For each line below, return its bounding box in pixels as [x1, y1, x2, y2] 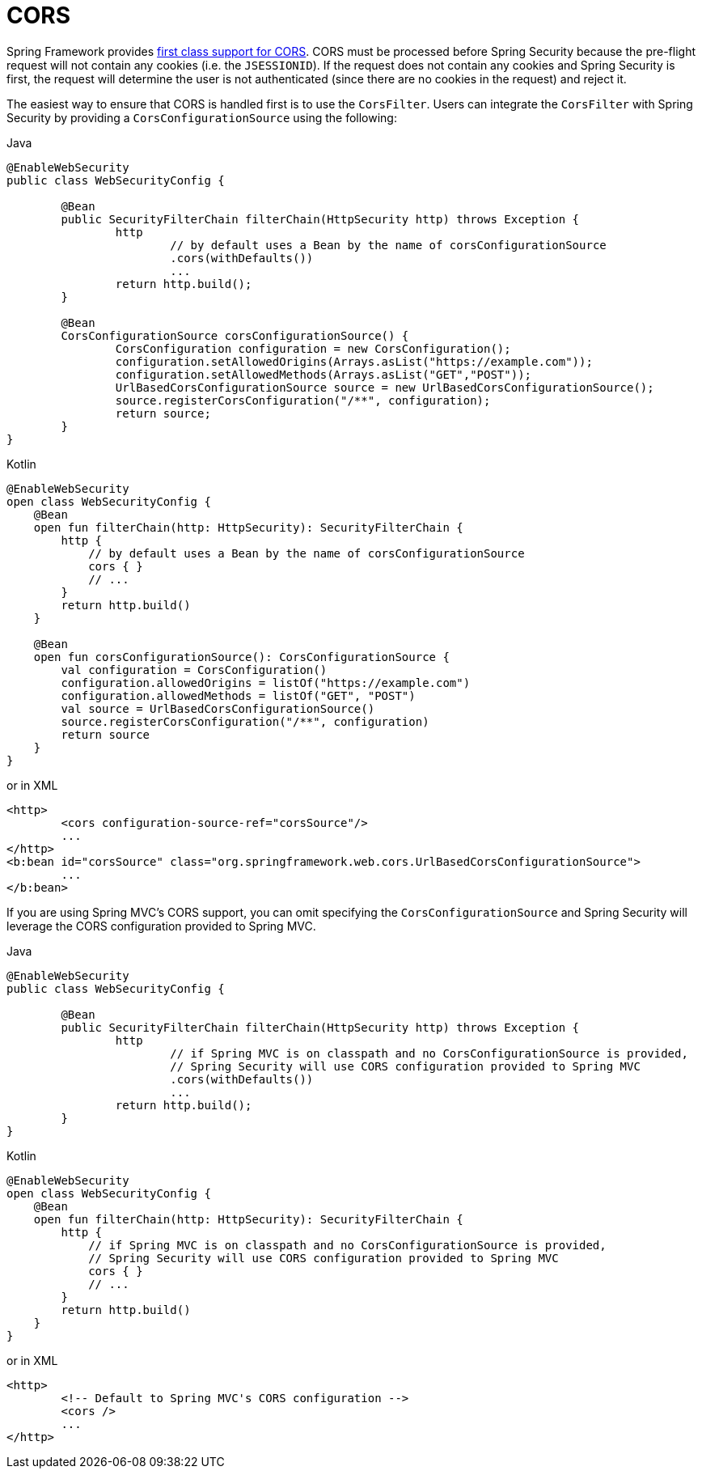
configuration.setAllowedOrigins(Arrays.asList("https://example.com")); [115, 354, 593, 368]
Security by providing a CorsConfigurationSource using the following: [6, 110, 397, 125]
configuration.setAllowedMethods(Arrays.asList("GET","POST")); [115, 367, 532, 381]
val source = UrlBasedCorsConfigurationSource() [61, 701, 375, 715]
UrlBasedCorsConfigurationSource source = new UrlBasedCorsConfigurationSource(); [115, 380, 654, 394]
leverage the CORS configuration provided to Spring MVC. [6, 918, 316, 933]
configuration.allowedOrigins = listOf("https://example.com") [61, 676, 471, 689]
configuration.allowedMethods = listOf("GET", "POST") [61, 689, 416, 702]
